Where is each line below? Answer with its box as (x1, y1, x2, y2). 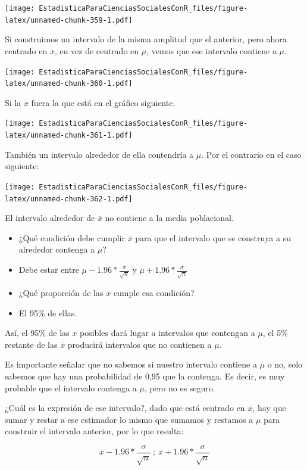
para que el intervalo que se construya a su (135, 231, 291, 244)
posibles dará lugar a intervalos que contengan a (79, 326, 255, 339)
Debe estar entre (18, 263, 79, 275)
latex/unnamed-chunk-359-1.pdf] (5, 15, 133, 24)
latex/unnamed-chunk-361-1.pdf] (5, 131, 133, 140)
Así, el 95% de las (5, 326, 70, 339)
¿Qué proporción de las (18, 286, 104, 298)
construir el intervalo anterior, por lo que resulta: (5, 425, 184, 437)
